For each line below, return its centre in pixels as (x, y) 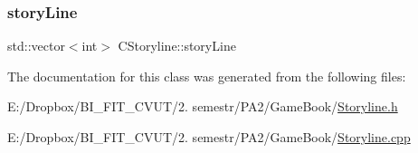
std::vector (36, 46)
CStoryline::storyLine (177, 46)
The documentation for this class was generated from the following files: (207, 76)
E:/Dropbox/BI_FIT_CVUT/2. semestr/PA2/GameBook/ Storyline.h (203, 106)
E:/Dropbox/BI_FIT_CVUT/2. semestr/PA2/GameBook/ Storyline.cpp (209, 137)
